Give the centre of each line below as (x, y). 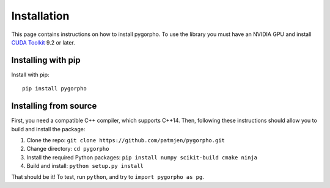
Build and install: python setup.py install (85, 166)
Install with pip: (30, 74)
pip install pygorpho (54, 89)
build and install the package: (48, 129)
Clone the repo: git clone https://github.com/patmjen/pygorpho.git (126, 140)
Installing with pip (46, 60)
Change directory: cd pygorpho (68, 149)
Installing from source (54, 106)
